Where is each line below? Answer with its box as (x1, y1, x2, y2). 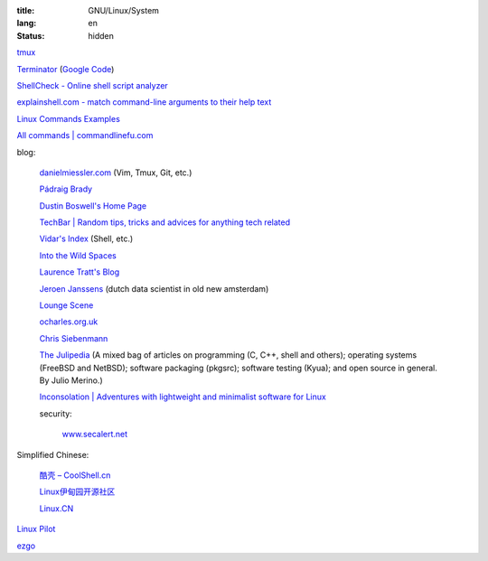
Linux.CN (39, 502, 74, 514)
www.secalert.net (61, 429, 128, 440)
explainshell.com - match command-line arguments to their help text (16, 97, 272, 108)
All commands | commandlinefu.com (16, 130, 154, 141)
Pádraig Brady (39, 183, 93, 194)
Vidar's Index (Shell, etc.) (39, 233, 134, 244)
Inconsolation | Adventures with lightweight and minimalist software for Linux (39, 391, 327, 402)
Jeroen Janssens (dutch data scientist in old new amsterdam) (39, 283, 269, 294)
